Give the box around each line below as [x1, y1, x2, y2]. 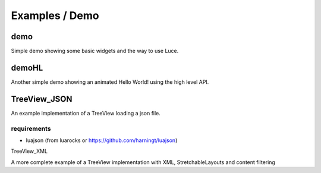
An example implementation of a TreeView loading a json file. [11, 109, 160, 117]
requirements [11, 124, 51, 133]
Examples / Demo [11, 9, 99, 22]
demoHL [11, 62, 43, 73]
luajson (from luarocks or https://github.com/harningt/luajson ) [26, 137, 178, 144]
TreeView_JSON [11, 94, 73, 104]
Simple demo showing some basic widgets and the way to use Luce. [11, 48, 179, 55]
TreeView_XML [11, 147, 48, 155]
